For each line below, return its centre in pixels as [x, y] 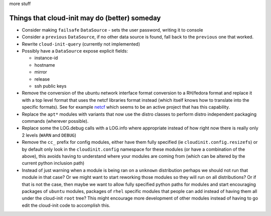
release [42, 79]
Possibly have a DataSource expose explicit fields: [75, 51]
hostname [45, 65]
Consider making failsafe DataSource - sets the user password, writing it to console [112, 30]
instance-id [46, 58]
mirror [41, 72]
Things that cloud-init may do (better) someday [85, 18]
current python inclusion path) [53, 163]
